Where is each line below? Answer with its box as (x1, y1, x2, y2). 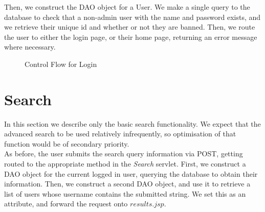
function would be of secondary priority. (4, 138, 129, 149)
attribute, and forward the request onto (4, 198, 128, 209)
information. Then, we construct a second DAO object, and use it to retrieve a (4, 178, 251, 189)
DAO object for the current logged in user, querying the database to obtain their (4, 168, 258, 179)
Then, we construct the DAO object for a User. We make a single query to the (4, 2, 250, 12)
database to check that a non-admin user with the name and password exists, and (4, 11, 261, 22)
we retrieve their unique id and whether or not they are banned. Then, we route (4, 21, 255, 32)
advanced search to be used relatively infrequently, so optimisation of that (4, 128, 236, 139)
